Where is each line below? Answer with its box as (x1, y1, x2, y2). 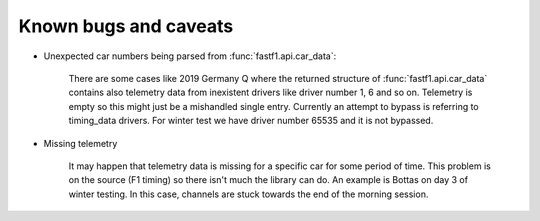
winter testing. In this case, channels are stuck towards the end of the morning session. (68, 188, 429, 200)
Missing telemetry (43, 137, 118, 149)
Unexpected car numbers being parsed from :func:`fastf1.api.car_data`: (43, 50, 337, 62)
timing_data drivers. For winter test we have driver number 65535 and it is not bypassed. (68, 115, 434, 127)
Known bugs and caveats (18, 15, 234, 37)
